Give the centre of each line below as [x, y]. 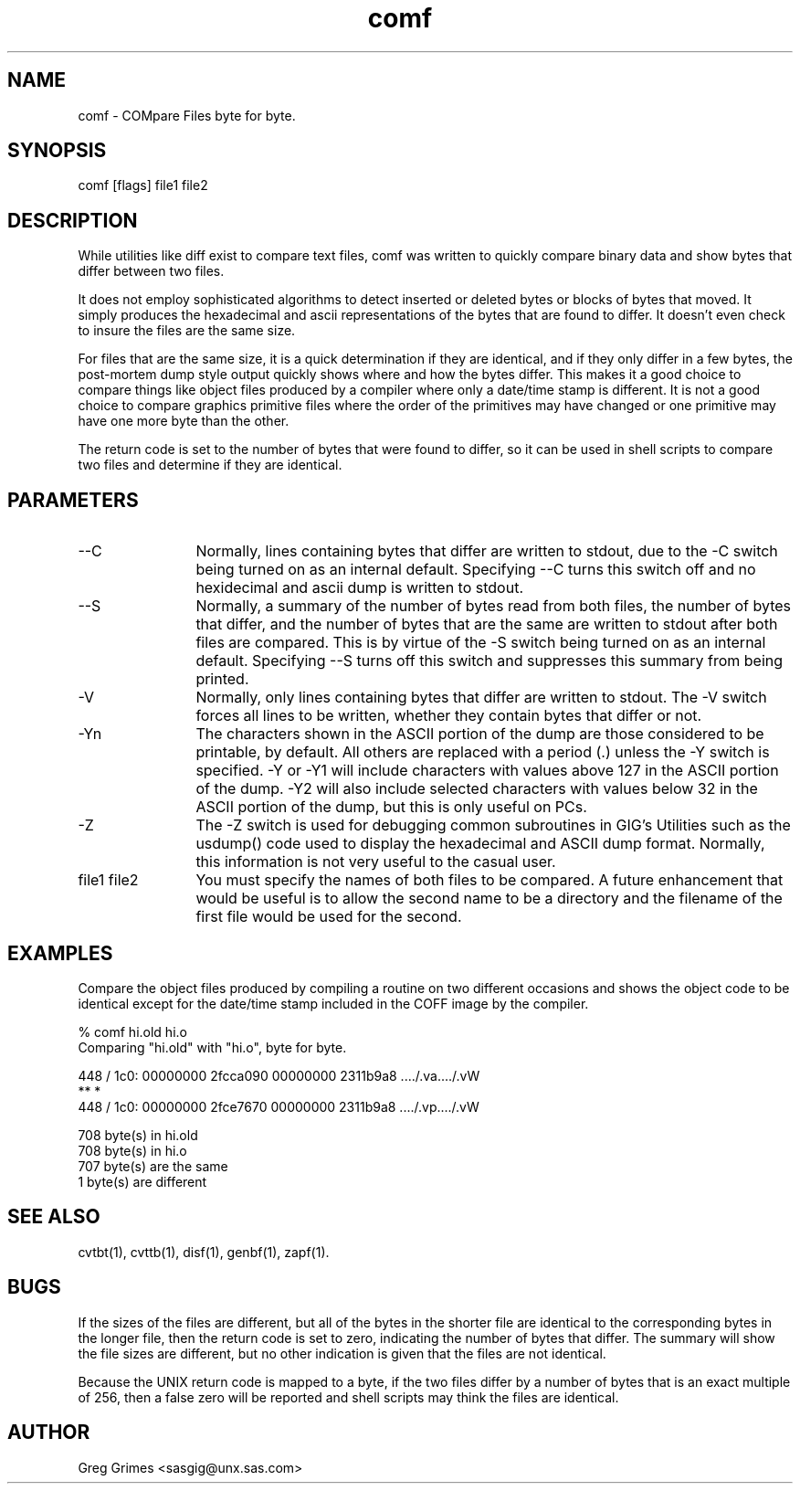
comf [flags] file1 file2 [143, 185]
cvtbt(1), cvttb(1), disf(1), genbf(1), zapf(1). [204, 1252]
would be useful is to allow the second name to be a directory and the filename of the [489, 899]
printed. [222, 679]
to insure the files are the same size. [187, 331]
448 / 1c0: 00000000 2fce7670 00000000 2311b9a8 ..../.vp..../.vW [279, 1106]
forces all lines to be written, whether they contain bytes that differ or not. [449, 716]
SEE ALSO [54, 1217]
